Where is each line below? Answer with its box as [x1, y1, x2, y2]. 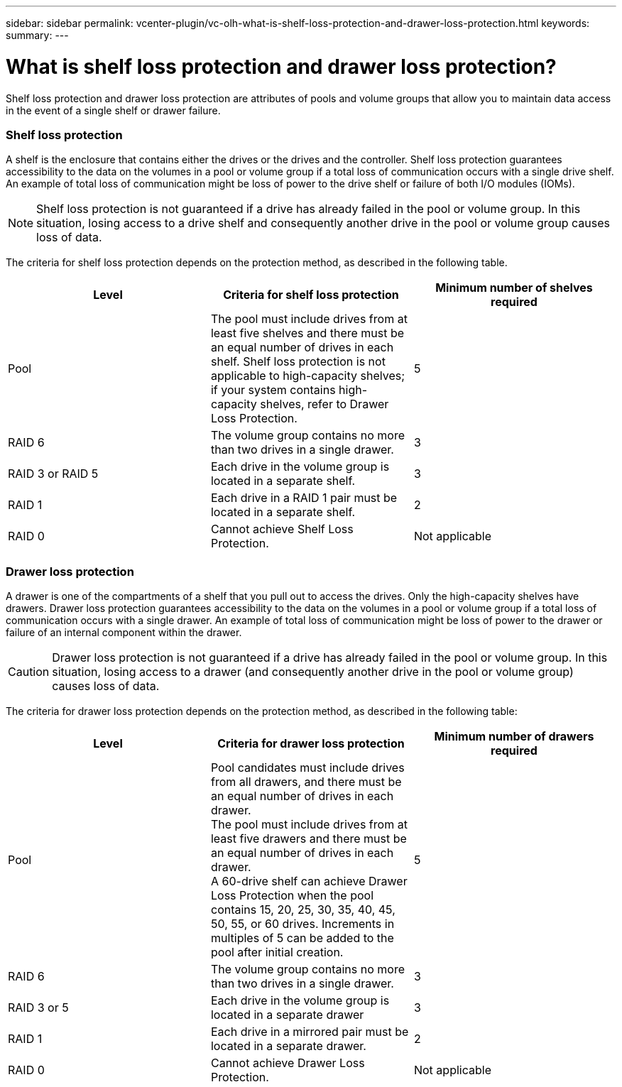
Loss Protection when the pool [210, 888, 374, 902]
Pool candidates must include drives [210, 760, 405, 775]
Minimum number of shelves [435, 280, 593, 295]
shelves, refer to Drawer [260, 397, 389, 412]
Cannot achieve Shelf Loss [210, 522, 354, 537]
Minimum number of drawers [434, 729, 594, 743]
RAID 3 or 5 [8, 1000, 69, 1015]
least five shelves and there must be [210, 326, 405, 341]
